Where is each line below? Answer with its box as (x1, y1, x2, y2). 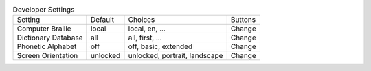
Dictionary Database (16, 33, 83, 42)
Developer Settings (12, 5, 75, 14)
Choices (128, 15, 155, 25)
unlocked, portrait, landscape (128, 51, 223, 61)
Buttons (230, 15, 256, 25)
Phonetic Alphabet (16, 42, 77, 51)
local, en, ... (128, 24, 166, 33)
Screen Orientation (16, 51, 78, 61)
